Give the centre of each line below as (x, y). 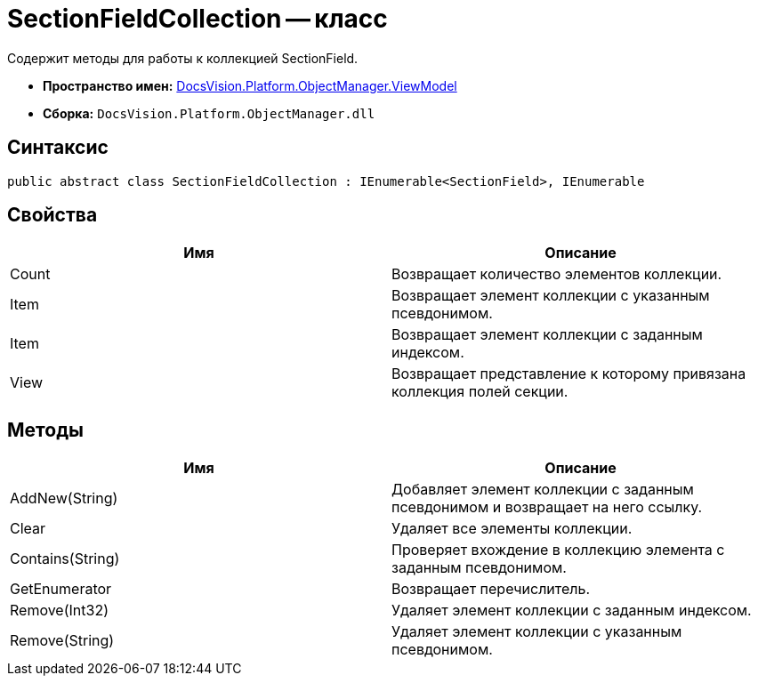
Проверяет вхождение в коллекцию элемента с (558, 550)
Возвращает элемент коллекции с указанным (551, 296)
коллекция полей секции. (480, 392)
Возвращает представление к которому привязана (569, 374)
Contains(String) (65, 559)
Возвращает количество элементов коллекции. (557, 274)
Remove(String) (62, 641)
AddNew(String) (64, 498)
